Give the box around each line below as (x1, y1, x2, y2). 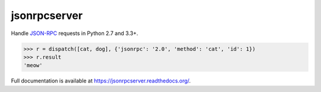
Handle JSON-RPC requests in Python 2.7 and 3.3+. (11, 30, 139, 37)
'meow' (23, 62, 43, 69)
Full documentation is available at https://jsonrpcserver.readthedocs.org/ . (11, 77, 191, 84)
